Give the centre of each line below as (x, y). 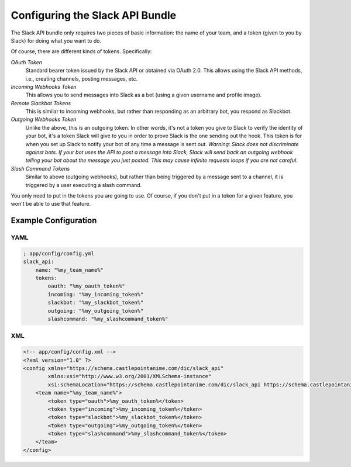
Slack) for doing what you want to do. (56, 40)
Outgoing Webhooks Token (44, 119)
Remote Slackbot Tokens (41, 103)
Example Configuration (54, 221)
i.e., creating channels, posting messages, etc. (82, 78)
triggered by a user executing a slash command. (84, 185)
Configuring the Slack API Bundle (94, 15)
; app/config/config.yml (59, 253)
